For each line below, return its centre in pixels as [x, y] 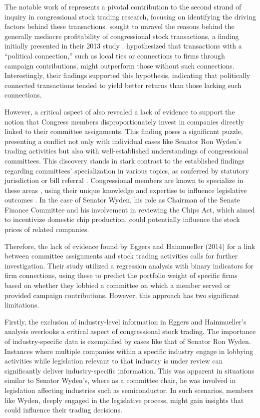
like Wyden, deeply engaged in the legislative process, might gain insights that [124, 400]
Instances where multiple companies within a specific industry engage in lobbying [129, 351]
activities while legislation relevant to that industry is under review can [114, 361]
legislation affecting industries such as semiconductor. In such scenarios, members [129, 390]
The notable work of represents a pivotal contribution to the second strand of [123, 6]
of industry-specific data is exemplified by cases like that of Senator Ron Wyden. [128, 341]
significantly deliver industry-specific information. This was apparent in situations [130, 370]
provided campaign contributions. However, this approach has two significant [122, 295]
